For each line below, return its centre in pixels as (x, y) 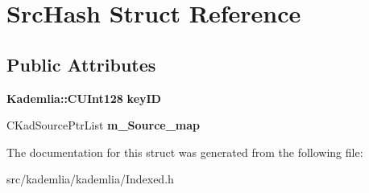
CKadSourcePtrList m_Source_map (104, 125)
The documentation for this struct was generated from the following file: (185, 152)
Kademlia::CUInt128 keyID (84, 98)
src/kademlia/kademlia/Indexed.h (90, 179)
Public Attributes (81, 64)
